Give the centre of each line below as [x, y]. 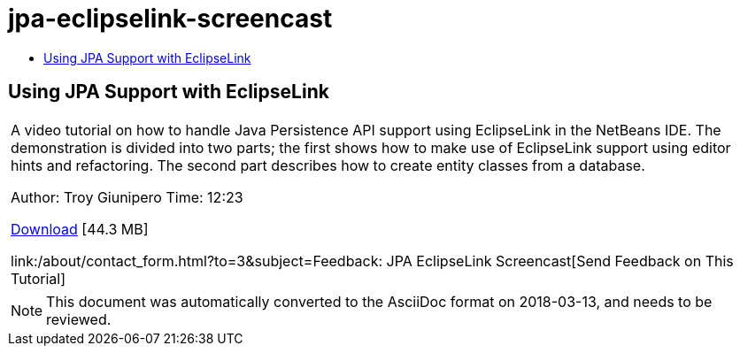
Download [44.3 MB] [80, 229]
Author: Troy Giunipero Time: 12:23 [127, 197]
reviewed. [79, 319]
